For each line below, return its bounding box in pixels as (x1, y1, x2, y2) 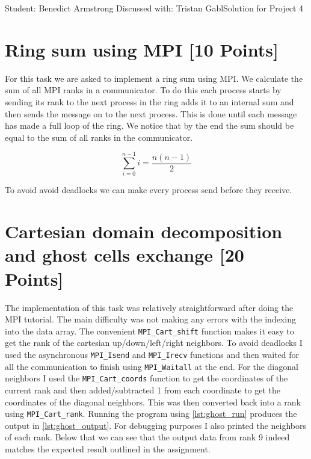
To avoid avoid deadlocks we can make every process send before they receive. (5, 183, 292, 196)
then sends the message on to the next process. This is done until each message (5, 107, 297, 120)
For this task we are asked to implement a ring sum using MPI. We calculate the (5, 72, 303, 84)
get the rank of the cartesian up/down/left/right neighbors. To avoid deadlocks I (5, 336, 303, 349)
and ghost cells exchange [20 (5, 242, 244, 267)
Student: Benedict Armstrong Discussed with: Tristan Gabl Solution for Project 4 (5, 2, 303, 14)
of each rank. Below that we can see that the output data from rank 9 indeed (5, 431, 290, 443)
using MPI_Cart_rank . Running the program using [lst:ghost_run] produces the (5, 407, 297, 420)
